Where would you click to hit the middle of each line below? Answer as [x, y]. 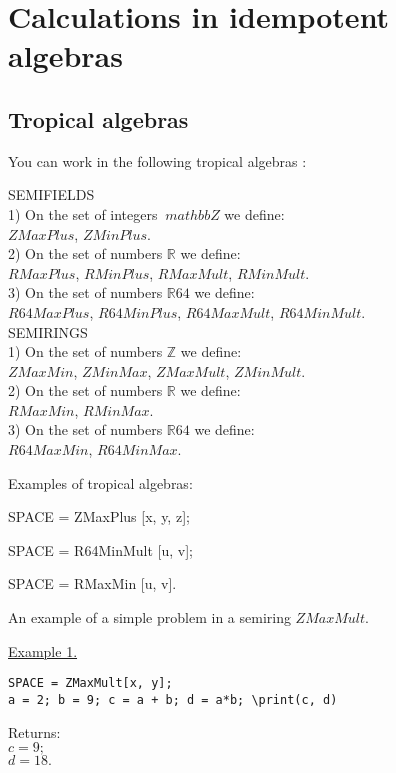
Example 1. [43, 650]
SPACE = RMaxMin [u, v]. [92, 583]
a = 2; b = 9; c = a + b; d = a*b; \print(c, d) [173, 699]
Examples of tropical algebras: [100, 482]
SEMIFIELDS [51, 194]
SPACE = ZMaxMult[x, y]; [90, 683]
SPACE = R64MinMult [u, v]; [100, 549]
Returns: [34, 731]
